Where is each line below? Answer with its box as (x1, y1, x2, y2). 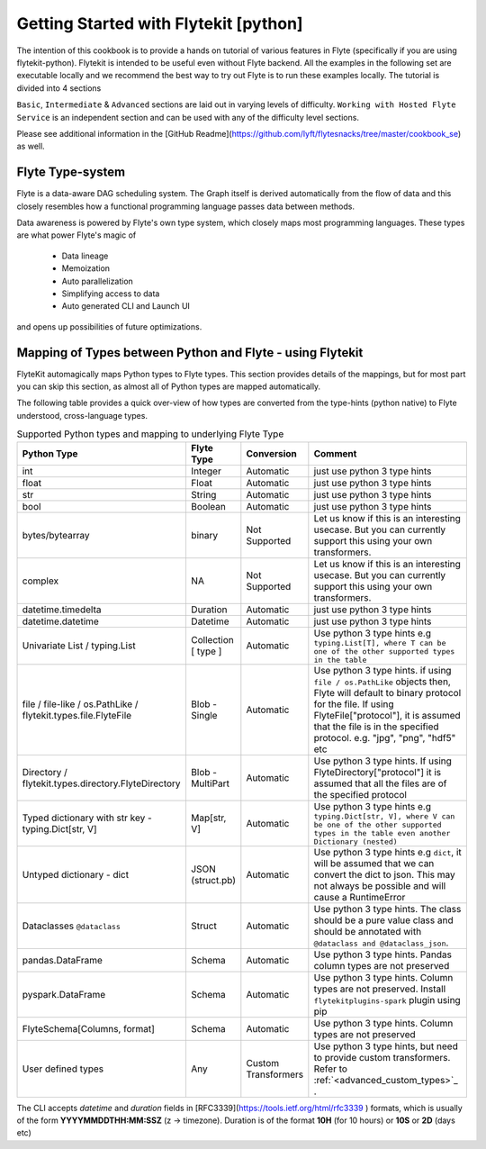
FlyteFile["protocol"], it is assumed (313, 709, 461, 721)
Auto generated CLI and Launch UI (61, 301, 191, 312)
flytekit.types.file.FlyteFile (22, 709, 132, 721)
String (190, 488, 217, 501)
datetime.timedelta (22, 603, 102, 616)
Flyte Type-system (16, 165, 126, 180)
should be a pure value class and (313, 914, 454, 927)
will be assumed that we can (313, 856, 435, 869)
